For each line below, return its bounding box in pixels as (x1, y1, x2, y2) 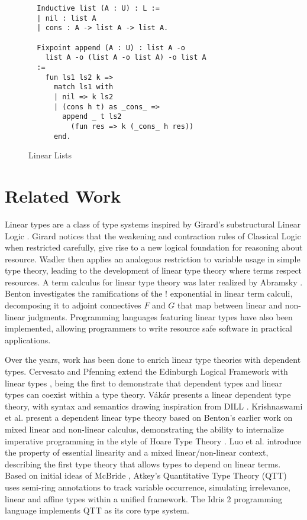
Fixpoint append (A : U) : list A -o (37, 43, 185, 52)
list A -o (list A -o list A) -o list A (45, 53, 206, 62)
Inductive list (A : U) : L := (37, 4, 160, 12)
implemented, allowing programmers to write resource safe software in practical (5, 322, 292, 334)
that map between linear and (177, 299, 283, 311)
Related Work (5, 183, 121, 207)
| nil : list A (37, 14, 96, 22)
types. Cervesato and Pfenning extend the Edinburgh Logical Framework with (5, 365, 288, 378)
